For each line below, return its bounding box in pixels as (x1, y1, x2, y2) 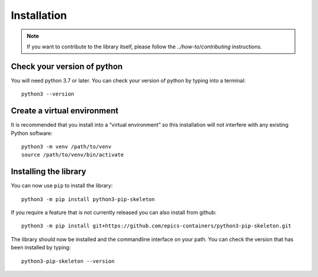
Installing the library (11, 167, 87, 177)
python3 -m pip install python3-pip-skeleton (21, 196, 155, 203)
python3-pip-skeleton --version (21, 258, 115, 265)
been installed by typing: (11, 244, 71, 251)
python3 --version (21, 91, 75, 97)
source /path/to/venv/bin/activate (21, 151, 124, 159)
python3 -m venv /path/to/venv (21, 143, 112, 150)
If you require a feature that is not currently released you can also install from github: (11, 209, 217, 216)
